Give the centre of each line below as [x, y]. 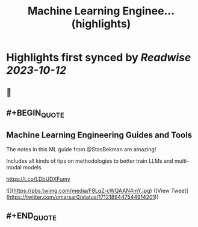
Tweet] [179, 190]
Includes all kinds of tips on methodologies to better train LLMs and [90, 161]
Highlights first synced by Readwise [99, 58]
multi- [182, 161]
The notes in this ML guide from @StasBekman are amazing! [81, 149]
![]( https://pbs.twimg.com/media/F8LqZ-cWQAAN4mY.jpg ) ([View [88, 190]
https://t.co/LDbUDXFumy [38, 179]
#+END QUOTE [32, 217]
